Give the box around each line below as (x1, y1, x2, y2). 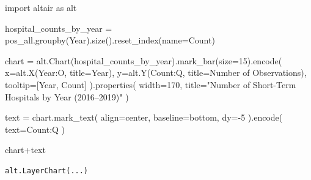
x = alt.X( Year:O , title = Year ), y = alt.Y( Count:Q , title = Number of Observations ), (5, 66, 307, 79)
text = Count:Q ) (5, 122, 65, 135)
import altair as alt (5, 1, 77, 13)
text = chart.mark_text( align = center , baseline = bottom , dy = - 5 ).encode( (5, 111, 283, 124)
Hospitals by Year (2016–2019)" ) (5, 90, 129, 103)
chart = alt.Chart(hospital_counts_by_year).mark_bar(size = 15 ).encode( (5, 54, 282, 67)
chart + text (5, 143, 46, 156)
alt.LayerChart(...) (5, 166, 89, 175)
